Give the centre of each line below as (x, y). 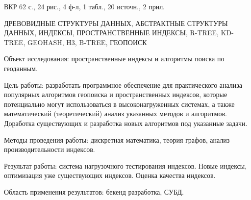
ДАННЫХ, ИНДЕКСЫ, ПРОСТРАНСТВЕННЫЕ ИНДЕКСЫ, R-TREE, (111, 33)
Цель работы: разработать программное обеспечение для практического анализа (123, 85)
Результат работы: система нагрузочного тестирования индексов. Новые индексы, (125, 165)
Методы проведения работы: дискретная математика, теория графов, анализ (117, 139)
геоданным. (21, 68)
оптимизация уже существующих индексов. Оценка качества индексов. (110, 175)
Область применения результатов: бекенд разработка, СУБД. (94, 191)
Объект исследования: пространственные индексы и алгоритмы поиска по (114, 59)
